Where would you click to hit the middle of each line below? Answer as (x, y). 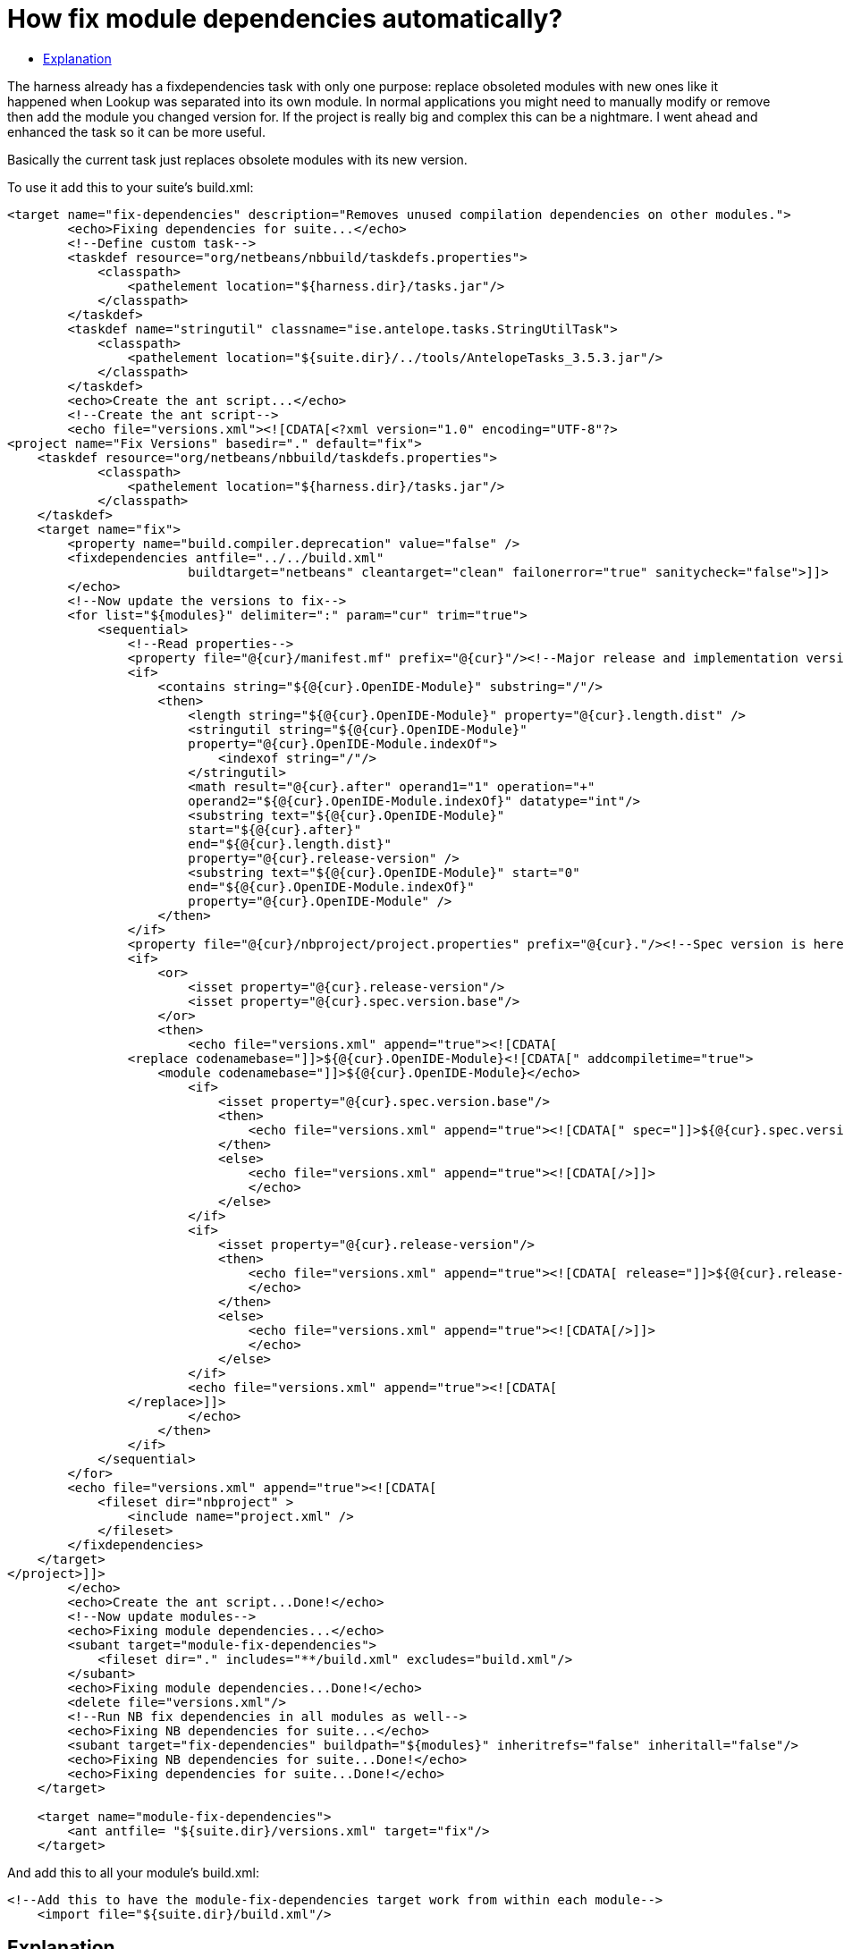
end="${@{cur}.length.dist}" (290, 844)
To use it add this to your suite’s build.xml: (131, 187)
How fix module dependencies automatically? (285, 19)
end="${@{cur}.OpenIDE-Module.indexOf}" (331, 886)
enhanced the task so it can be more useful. (137, 131)
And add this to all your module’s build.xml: (133, 1872)
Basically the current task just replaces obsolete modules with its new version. (237, 159)
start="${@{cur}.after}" (275, 829)
